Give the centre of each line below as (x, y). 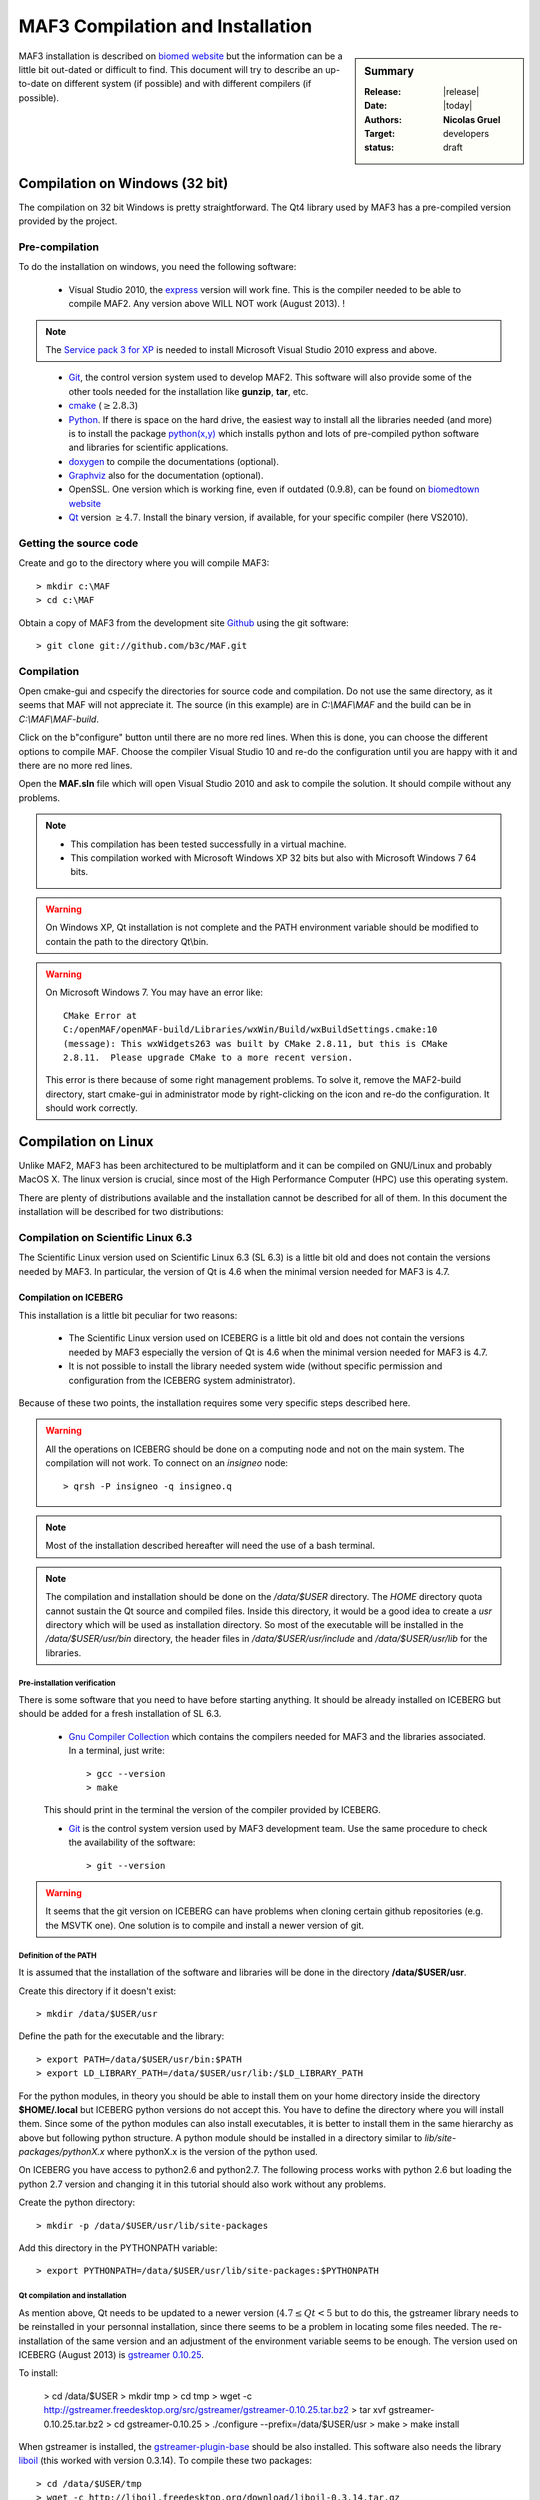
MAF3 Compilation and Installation (165, 26)
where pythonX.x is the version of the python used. (212, 2152)
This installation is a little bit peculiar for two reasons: (128, 1316)
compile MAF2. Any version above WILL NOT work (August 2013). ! (206, 304)
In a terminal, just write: (116, 1751)
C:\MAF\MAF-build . (59, 719)
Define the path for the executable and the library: (121, 2036)
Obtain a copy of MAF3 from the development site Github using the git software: (183, 622)
